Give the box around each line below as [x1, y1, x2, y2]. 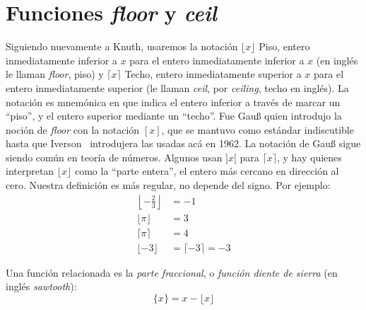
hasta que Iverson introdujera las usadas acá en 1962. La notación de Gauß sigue [6, 136, 361, 151]
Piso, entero [259, 39, 310, 54]
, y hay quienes [276, 149, 342, 164]
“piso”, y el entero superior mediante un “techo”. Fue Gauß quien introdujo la [6, 108, 342, 123]
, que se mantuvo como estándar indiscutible [161, 122, 354, 137]
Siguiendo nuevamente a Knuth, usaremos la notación [6, 39, 238, 54]
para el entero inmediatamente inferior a [129, 52, 305, 67]
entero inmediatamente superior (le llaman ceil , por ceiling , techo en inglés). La [6, 80, 349, 95]
